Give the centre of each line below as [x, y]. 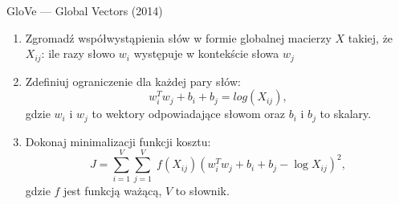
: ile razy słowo [78, 53]
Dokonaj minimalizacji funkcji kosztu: [118, 141]
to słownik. [202, 191]
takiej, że [370, 37]
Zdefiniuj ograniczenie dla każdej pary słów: [133, 81]
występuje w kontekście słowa [206, 53]
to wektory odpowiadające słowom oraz [189, 114]
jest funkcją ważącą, [113, 191]
